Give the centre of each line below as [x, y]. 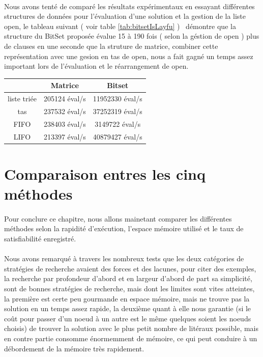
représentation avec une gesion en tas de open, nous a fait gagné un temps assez [129, 56]
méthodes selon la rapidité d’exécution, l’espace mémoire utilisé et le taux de [124, 228]
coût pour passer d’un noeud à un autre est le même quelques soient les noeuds [128, 318]
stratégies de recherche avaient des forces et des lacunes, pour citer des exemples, [130, 268]
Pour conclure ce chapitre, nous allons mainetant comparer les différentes [118, 218]
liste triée [22, 99]
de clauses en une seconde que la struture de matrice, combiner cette [111, 46]
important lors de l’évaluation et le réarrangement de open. [96, 66]
